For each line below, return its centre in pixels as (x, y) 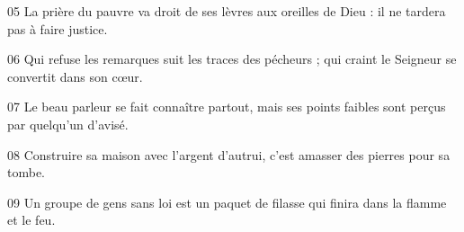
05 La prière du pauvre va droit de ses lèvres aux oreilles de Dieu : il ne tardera (227, 11)
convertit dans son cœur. (75, 76)
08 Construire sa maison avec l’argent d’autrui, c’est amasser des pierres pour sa (229, 154)
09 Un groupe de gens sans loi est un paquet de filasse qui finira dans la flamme (227, 202)
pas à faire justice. (58, 28)
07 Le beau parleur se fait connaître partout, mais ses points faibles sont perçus (227, 107)
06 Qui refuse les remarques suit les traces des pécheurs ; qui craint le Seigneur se (232, 59)
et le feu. (31, 220)
